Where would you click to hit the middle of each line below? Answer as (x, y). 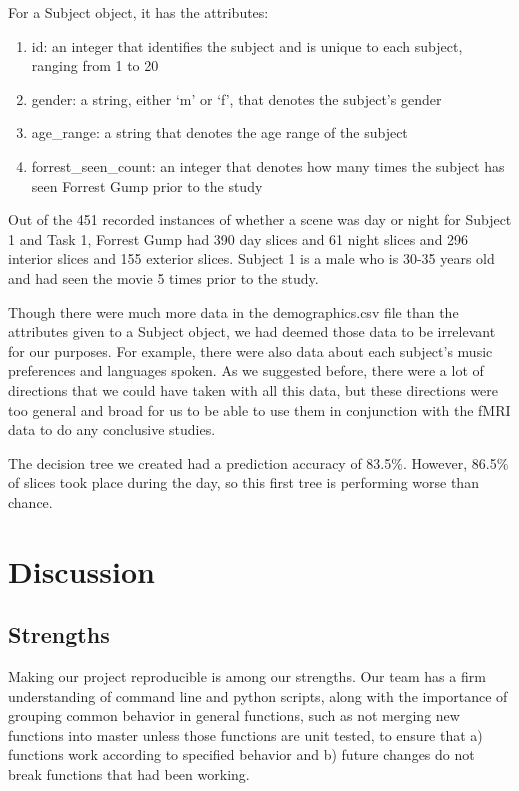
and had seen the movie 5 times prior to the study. (163, 277)
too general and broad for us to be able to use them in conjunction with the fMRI (259, 409)
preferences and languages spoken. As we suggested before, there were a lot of (246, 370)
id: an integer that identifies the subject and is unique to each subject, (247, 45)
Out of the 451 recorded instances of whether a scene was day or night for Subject (260, 219)
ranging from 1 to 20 (95, 65)
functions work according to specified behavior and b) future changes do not (241, 754)
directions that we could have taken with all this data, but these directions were (253, 389)
